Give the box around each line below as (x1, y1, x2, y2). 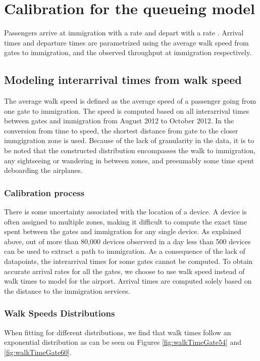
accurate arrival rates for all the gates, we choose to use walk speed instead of (4, 265, 245, 276)
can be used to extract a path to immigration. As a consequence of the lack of (4, 246, 245, 256)
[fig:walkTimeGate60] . (4, 346, 72, 357)
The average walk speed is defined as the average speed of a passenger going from (4, 96, 256, 106)
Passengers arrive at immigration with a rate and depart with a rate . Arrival (4, 27, 244, 38)
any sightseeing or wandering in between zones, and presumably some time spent (4, 155, 254, 165)
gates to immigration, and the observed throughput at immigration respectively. (4, 47, 252, 58)
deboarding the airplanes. (4, 165, 83, 175)
